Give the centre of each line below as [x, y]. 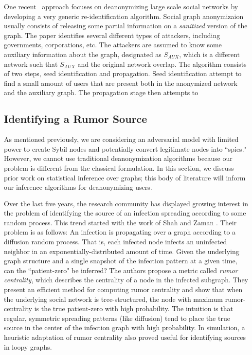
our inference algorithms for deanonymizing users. [78, 187]
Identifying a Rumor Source [76, 119]
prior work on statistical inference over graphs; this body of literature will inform [125, 177]
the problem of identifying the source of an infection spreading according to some [125, 213]
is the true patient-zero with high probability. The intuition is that [134, 308]
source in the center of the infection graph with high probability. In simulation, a [125, 327]
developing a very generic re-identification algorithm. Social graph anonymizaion [124, 16]
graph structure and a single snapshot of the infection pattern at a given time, [121, 261]
